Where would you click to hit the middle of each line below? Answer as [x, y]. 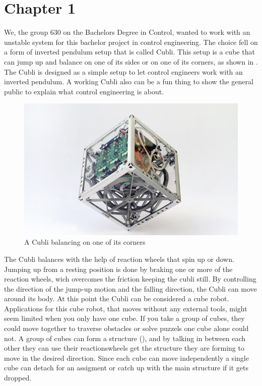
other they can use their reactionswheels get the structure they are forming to [124, 348]
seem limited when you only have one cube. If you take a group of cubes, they [124, 318]
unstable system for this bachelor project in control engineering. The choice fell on [131, 42]
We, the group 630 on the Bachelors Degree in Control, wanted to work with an [127, 32]
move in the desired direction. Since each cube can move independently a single [126, 357]
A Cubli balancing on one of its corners [85, 242]
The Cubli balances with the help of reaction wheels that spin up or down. [119, 259]
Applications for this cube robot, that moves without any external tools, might [126, 308]
